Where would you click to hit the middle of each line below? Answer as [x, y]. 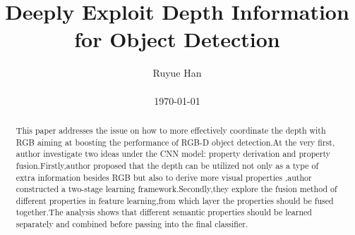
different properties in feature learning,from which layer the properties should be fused [175, 200]
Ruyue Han [177, 73]
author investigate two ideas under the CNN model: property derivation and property [173, 154]
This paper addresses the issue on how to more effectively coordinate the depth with [171, 130]
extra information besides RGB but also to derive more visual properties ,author [164, 177]
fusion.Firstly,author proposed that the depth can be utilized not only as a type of [167, 165]
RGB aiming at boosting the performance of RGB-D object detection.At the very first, [175, 142]
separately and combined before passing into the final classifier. [132, 224]
